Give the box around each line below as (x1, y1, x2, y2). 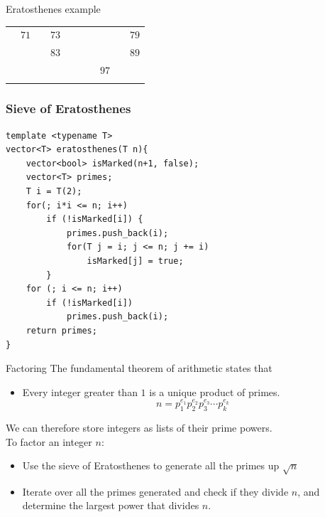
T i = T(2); (26, 186, 82, 196)
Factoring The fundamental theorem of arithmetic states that (6, 361, 272, 375)
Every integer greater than (22, 384, 138, 399)
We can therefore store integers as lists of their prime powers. (6, 420, 272, 435)
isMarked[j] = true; (87, 255, 184, 266)
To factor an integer (6, 434, 92, 449)
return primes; (26, 325, 97, 336)
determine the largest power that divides (22, 498, 199, 513)
